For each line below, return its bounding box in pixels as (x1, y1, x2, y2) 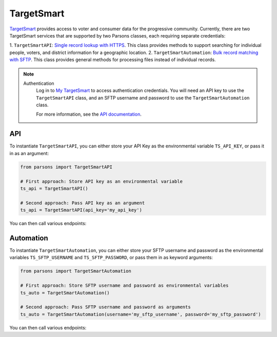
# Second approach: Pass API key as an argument (20, 200, 145, 205)
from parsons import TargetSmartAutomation (20, 268, 132, 274)
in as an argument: (9, 150, 49, 156)
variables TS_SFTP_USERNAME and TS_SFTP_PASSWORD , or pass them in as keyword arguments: (9, 254, 213, 260)
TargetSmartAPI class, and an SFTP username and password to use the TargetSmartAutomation (36, 95, 250, 101)
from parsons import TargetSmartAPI (20, 164, 113, 170)
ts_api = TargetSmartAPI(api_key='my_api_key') (20, 207, 142, 213)
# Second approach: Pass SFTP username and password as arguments (20, 304, 191, 310)
